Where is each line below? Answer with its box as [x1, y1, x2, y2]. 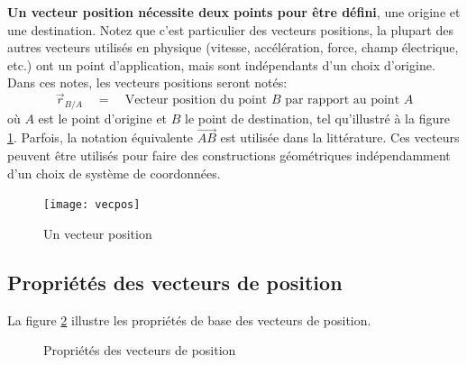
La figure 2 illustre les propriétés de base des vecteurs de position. [7, 310, 371, 329]
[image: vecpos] [43, 198, 141, 212]
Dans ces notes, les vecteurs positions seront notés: [7, 73, 288, 92]
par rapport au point [285, 94, 400, 107]
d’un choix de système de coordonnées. [7, 163, 221, 182]
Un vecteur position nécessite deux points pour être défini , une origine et [7, 3, 461, 21]
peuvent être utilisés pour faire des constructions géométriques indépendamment [7, 146, 451, 165]
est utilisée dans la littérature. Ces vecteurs [220, 128, 460, 147]
